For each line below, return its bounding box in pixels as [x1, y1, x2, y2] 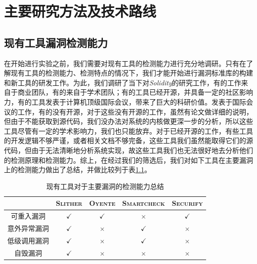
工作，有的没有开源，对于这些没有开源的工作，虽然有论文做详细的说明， [17, 106, 253, 116]
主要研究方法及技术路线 [4, 1, 157, 21]
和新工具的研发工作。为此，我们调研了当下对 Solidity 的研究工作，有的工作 [4, 77, 241, 87]
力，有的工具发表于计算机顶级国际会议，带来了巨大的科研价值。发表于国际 [4, 96, 246, 107]
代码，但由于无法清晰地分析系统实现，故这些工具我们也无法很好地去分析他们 [4, 145, 253, 155]
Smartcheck [122, 198, 165, 208]
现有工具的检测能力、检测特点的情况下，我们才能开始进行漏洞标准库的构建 [10, 68, 253, 78]
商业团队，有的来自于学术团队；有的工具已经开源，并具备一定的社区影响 [17, 87, 253, 97]
